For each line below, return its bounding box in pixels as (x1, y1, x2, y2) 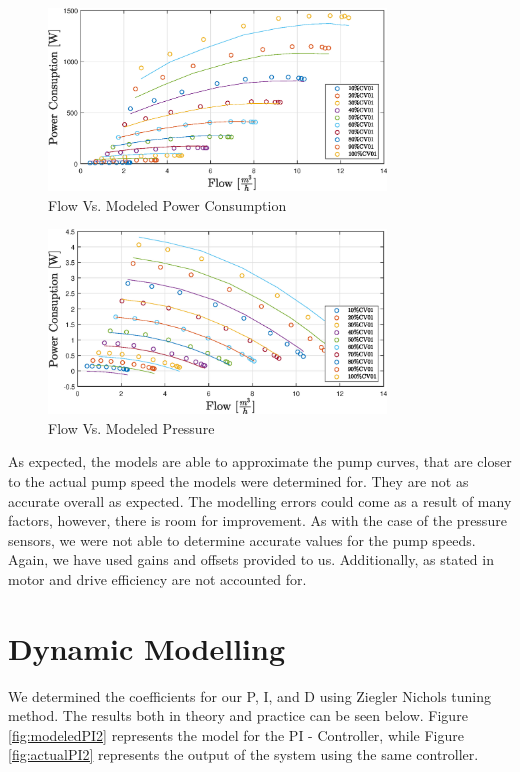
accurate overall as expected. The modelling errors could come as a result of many (8, 490, 512, 511)
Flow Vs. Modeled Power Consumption (48, 194, 287, 215)
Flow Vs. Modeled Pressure (48, 417, 215, 438)
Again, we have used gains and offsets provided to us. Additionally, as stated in (8, 549, 494, 570)
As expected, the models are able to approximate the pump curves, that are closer (8, 451, 512, 472)
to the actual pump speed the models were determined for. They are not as (8, 470, 469, 491)
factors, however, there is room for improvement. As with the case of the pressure (8, 510, 507, 531)
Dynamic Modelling (8, 627, 286, 668)
